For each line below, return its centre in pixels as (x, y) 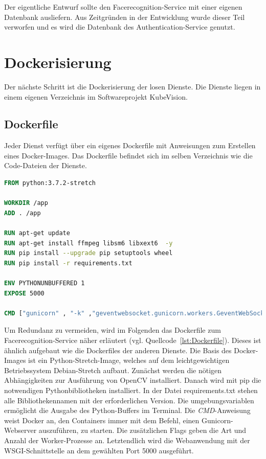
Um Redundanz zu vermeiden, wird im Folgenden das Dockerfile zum (113, 330)
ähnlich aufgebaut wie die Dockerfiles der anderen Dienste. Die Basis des (118, 350)
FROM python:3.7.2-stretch (50, 183)
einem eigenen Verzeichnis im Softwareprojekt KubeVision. (96, 96)
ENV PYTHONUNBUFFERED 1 (45, 283)
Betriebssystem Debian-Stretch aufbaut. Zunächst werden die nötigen (113, 370)
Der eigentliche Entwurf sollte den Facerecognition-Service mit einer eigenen (123, 7)
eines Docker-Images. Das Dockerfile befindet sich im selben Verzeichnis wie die (128, 155)
